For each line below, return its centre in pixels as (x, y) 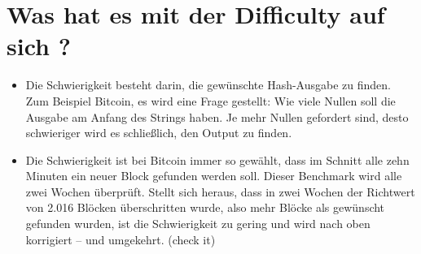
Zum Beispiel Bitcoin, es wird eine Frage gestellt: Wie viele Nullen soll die (210, 100)
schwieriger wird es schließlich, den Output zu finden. (159, 133)
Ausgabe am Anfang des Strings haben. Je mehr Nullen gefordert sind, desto (217, 116)
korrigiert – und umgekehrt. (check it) (121, 239)
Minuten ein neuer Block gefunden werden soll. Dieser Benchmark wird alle (214, 176)
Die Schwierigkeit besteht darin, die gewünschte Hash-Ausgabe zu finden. (208, 85)
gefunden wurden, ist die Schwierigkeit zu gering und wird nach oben (198, 224)
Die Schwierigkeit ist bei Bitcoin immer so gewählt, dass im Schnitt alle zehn (217, 159)
